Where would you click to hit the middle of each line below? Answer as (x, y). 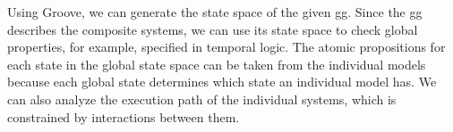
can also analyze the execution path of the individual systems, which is (202, 99)
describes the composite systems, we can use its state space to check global (213, 29)
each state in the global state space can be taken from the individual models (217, 64)
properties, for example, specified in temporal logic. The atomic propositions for (226, 47)
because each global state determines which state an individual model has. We (222, 82)
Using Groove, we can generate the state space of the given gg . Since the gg (215, 12)
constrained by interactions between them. (124, 116)
